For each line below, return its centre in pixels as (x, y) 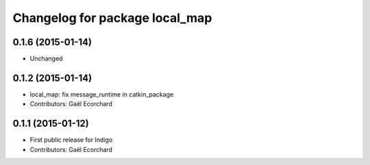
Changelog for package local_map (112, 18)
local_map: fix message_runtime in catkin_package (102, 94)
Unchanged (46, 59)
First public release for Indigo (71, 140)
